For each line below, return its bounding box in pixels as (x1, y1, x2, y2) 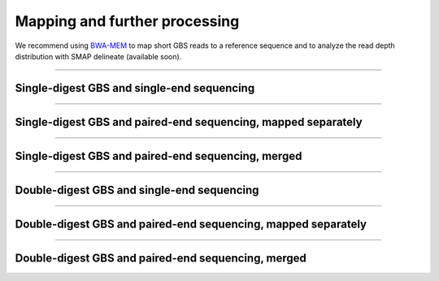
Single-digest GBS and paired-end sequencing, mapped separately (15, 115, 363, 129)
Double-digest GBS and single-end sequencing (15, 183, 259, 197)
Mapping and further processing (15, 12, 240, 30)
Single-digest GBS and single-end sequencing (15, 81, 255, 95)
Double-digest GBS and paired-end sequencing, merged (15, 251, 306, 265)
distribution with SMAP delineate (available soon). (15, 51, 182, 61)
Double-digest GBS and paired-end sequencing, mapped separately (15, 217, 367, 231)
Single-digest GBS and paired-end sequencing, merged (15, 149, 302, 162)
